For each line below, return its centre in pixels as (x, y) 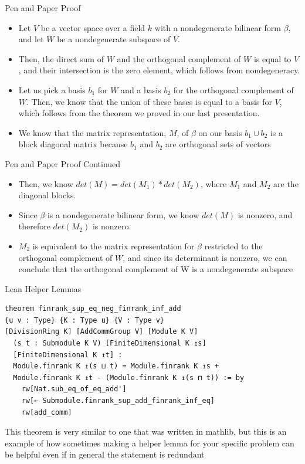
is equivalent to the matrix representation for (113, 245)
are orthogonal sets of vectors (218, 144)
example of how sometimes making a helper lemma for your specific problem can (150, 443)
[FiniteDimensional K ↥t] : (68, 355)
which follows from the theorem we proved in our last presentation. (139, 113)
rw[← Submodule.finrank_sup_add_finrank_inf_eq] (118, 401)
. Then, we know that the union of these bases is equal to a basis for (149, 101)
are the (286, 183)
